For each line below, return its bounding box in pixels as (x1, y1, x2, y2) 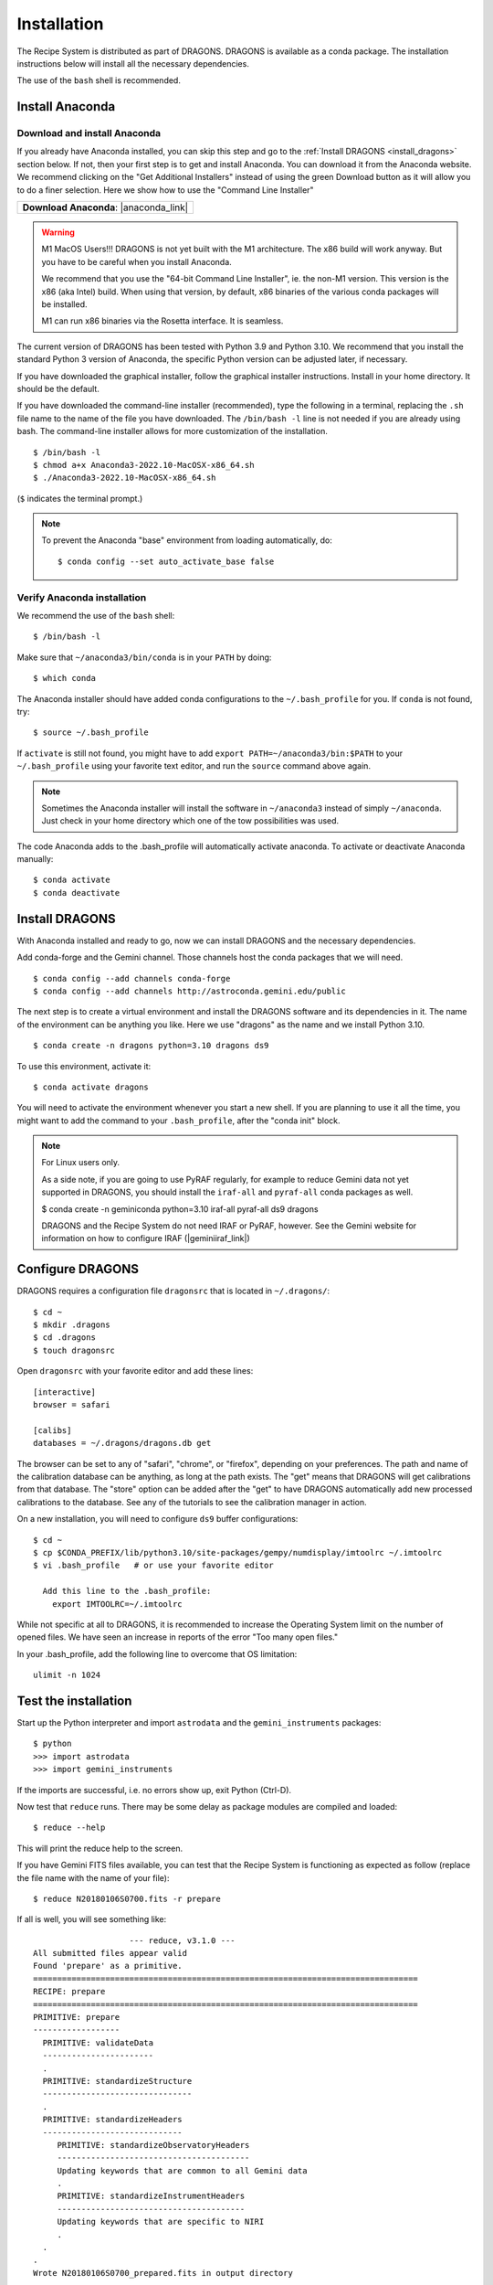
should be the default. (16, 383, 100, 394)
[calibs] (33, 1425, 72, 1435)
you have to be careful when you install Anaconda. (41, 256, 232, 267)
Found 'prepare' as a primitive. (33, 1961, 183, 1971)
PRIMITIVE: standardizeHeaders (42, 2114, 183, 2125)
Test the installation (16, 1693, 132, 1708)
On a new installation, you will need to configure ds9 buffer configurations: (16, 1514, 299, 1525)
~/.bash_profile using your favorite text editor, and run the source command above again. (16, 760, 372, 771)
